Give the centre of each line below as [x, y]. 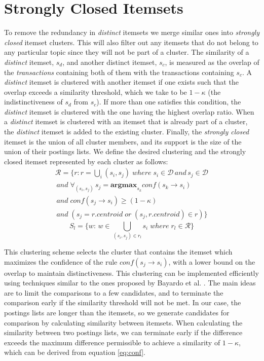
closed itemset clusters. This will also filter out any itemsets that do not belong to [131, 42]
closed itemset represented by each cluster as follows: [86, 161]
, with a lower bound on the [212, 261]
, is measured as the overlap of [212, 62]
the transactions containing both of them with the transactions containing [119, 72]
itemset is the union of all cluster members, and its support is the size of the [123, 141]
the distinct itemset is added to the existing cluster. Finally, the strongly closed [127, 132]
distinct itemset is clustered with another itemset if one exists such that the [121, 82]
